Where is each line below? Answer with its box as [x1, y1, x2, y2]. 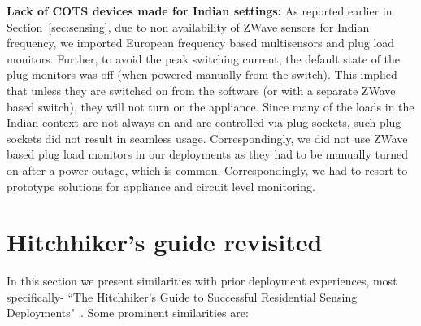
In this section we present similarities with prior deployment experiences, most [7, 272, 397, 289]
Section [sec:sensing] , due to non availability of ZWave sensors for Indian [7, 18, 370, 35]
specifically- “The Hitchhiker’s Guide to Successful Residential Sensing [7, 288, 358, 305]
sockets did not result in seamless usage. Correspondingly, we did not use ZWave [7, 129, 408, 146]
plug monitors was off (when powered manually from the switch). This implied [7, 66, 397, 83]
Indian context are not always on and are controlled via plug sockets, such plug [7, 114, 401, 131]
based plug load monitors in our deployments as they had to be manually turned [7, 146, 408, 163]
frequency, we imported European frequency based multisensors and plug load [7, 34, 395, 51]
